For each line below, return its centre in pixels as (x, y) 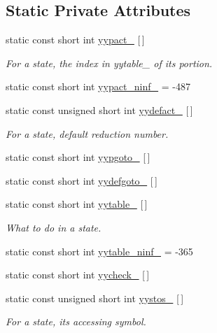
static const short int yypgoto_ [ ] (78, 157)
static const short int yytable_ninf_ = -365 (99, 251)
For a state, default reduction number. (87, 133)
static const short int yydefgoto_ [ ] (82, 180)
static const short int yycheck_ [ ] (78, 275)
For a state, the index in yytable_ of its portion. (109, 63)
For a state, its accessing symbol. (76, 321)
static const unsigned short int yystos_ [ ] (95, 298)
